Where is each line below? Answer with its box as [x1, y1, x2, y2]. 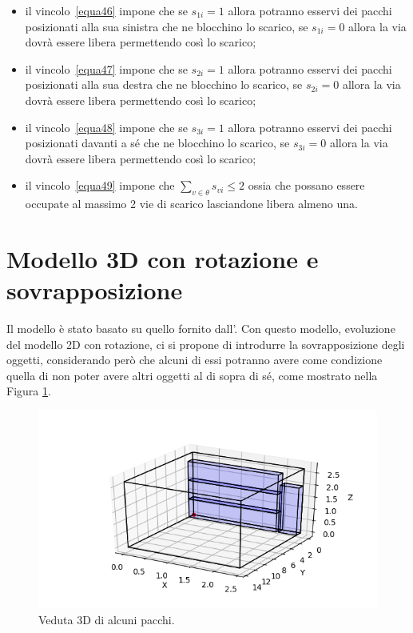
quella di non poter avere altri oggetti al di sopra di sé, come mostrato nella [6, 367, 378, 383]
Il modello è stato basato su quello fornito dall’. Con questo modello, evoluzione [6, 320, 395, 337]
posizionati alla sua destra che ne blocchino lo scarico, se [25, 76, 303, 93]
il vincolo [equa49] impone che [25, 177, 175, 194]
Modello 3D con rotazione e [6, 242, 319, 274]
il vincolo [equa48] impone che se [25, 118, 188, 135]
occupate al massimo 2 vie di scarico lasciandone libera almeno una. [25, 195, 358, 212]
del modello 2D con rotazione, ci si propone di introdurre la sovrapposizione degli [6, 335, 405, 352]
